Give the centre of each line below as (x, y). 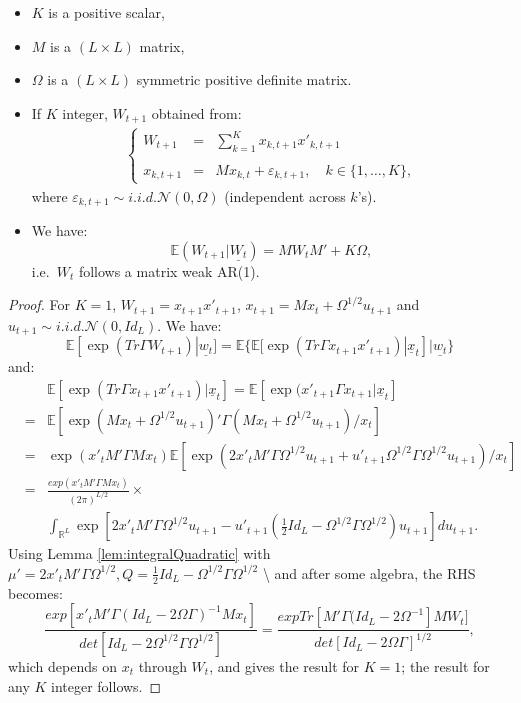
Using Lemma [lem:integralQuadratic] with (139, 553)
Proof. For (39, 304)
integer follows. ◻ (106, 685)
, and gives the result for (284, 665)
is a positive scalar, (106, 12)
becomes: (35, 592)
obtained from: (196, 112)
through (162, 665)
